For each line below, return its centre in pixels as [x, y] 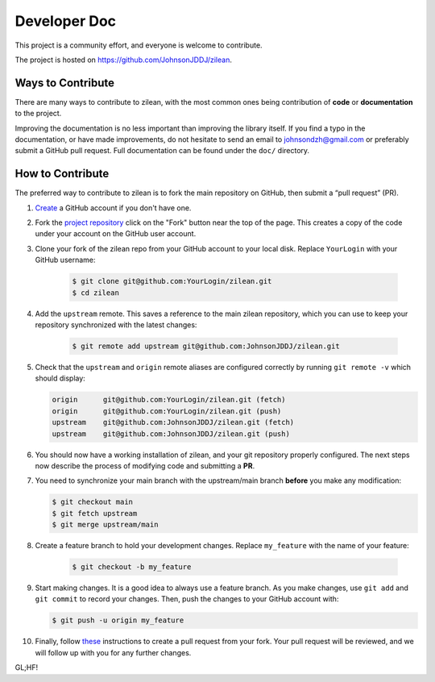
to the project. [38, 114]
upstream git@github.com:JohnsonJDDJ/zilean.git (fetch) [173, 422]
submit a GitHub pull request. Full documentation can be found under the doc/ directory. [162, 151]
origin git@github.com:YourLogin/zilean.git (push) [167, 411]
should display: [60, 378]
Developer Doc [66, 21]
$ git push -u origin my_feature [118, 620]
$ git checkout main [92, 502]
